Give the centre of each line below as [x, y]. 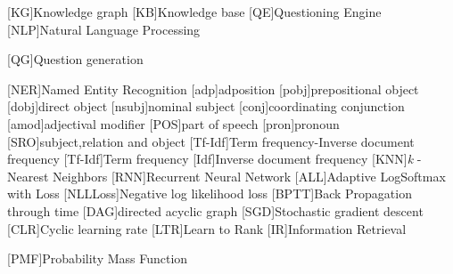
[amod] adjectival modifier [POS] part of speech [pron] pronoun [173, 123]
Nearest [28, 176]
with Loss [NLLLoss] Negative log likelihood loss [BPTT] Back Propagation [210, 193]
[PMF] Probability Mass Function [98, 258]
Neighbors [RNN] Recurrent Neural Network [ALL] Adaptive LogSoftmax [249, 176]
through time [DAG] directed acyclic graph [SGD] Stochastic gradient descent [215, 210]
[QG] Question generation [75, 59]
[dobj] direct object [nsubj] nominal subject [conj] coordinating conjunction [206, 106]
